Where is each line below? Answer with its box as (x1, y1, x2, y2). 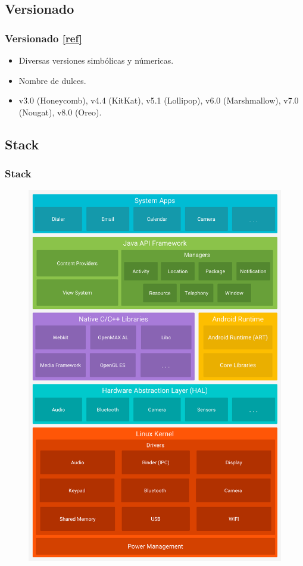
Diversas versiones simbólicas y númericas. (18, 54, 174, 66)
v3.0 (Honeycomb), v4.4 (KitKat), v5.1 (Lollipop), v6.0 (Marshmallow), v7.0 (18, 94, 299, 107)
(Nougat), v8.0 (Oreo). (18, 105, 102, 118)
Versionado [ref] (5, 30, 82, 45)
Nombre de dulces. (18, 74, 86, 86)
